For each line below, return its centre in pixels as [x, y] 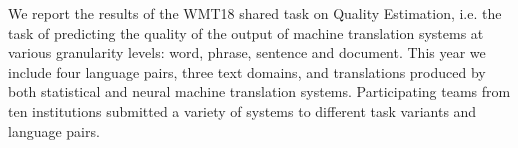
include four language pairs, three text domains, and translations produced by [247, 71]
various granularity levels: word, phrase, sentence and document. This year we [247, 52]
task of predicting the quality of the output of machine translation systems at [246, 32]
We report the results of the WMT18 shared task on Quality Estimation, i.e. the [255, 13]
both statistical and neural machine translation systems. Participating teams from [259, 91]
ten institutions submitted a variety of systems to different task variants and [242, 110]
